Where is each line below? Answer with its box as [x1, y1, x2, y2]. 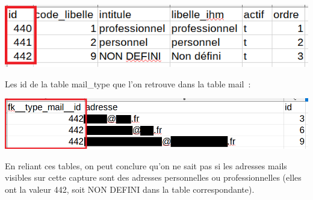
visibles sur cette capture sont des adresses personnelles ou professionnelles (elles [5, 171, 302, 184]
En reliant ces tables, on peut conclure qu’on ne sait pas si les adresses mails [5, 159, 287, 172]
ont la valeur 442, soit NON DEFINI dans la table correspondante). [5, 183, 255, 195]
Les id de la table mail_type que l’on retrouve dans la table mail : [5, 77, 251, 90]
